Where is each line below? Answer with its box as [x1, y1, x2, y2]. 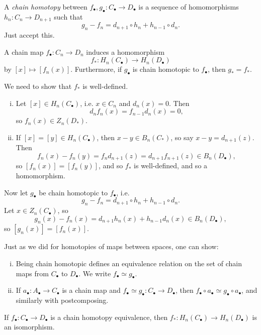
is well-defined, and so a [134, 160, 208, 171]
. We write [78, 268, 111, 278]
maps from [16, 268, 49, 278]
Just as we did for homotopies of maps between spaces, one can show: [4, 241, 219, 252]
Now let [4, 187, 28, 197]
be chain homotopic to [39, 187, 108, 197]
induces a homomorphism [86, 46, 165, 57]
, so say [170, 132, 194, 142]
